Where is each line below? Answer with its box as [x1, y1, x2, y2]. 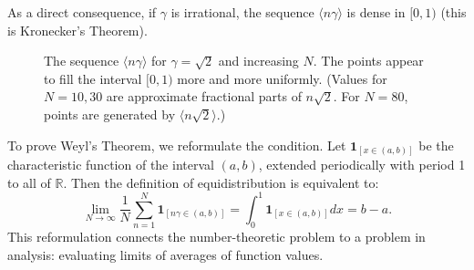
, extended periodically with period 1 [258, 155, 466, 174]
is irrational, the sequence [170, 3, 314, 21]
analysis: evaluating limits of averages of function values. [7, 244, 324, 264]
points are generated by [44, 104, 176, 123]
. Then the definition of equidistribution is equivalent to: [63, 172, 379, 192]
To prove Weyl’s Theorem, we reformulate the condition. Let [7, 135, 346, 154]
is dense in [346, 3, 406, 21]
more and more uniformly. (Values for [177, 68, 387, 88]
